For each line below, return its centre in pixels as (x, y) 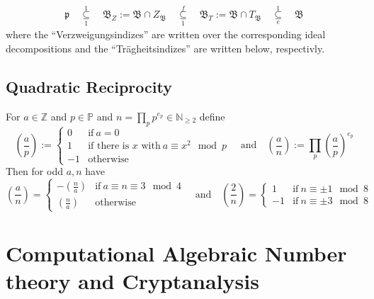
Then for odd (34, 171)
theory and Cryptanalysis (132, 280)
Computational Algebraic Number (176, 253)
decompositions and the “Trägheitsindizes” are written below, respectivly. (165, 49)
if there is (109, 146)
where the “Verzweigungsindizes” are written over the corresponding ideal (166, 34)
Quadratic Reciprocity (89, 87)
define (212, 116)
